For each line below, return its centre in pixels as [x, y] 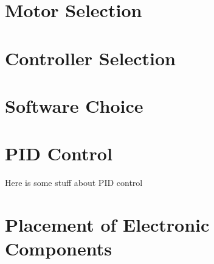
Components [58, 248]
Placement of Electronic [107, 225]
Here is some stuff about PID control [74, 183]
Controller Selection [90, 58]
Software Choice [74, 105]
